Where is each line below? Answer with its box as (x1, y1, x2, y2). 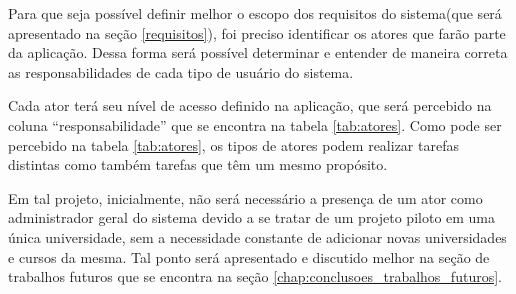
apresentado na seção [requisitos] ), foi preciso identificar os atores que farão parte (8, 22, 506, 43)
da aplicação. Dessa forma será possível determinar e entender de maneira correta (8, 42, 508, 63)
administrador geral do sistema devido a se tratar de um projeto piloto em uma (8, 207, 496, 228)
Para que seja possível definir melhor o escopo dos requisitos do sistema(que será (8, 3, 502, 23)
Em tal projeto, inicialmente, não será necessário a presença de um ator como (8, 187, 483, 208)
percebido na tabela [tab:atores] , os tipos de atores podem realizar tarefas (8, 134, 459, 155)
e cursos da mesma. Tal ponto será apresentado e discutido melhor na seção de (8, 246, 490, 267)
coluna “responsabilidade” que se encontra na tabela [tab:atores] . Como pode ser (8, 114, 502, 135)
